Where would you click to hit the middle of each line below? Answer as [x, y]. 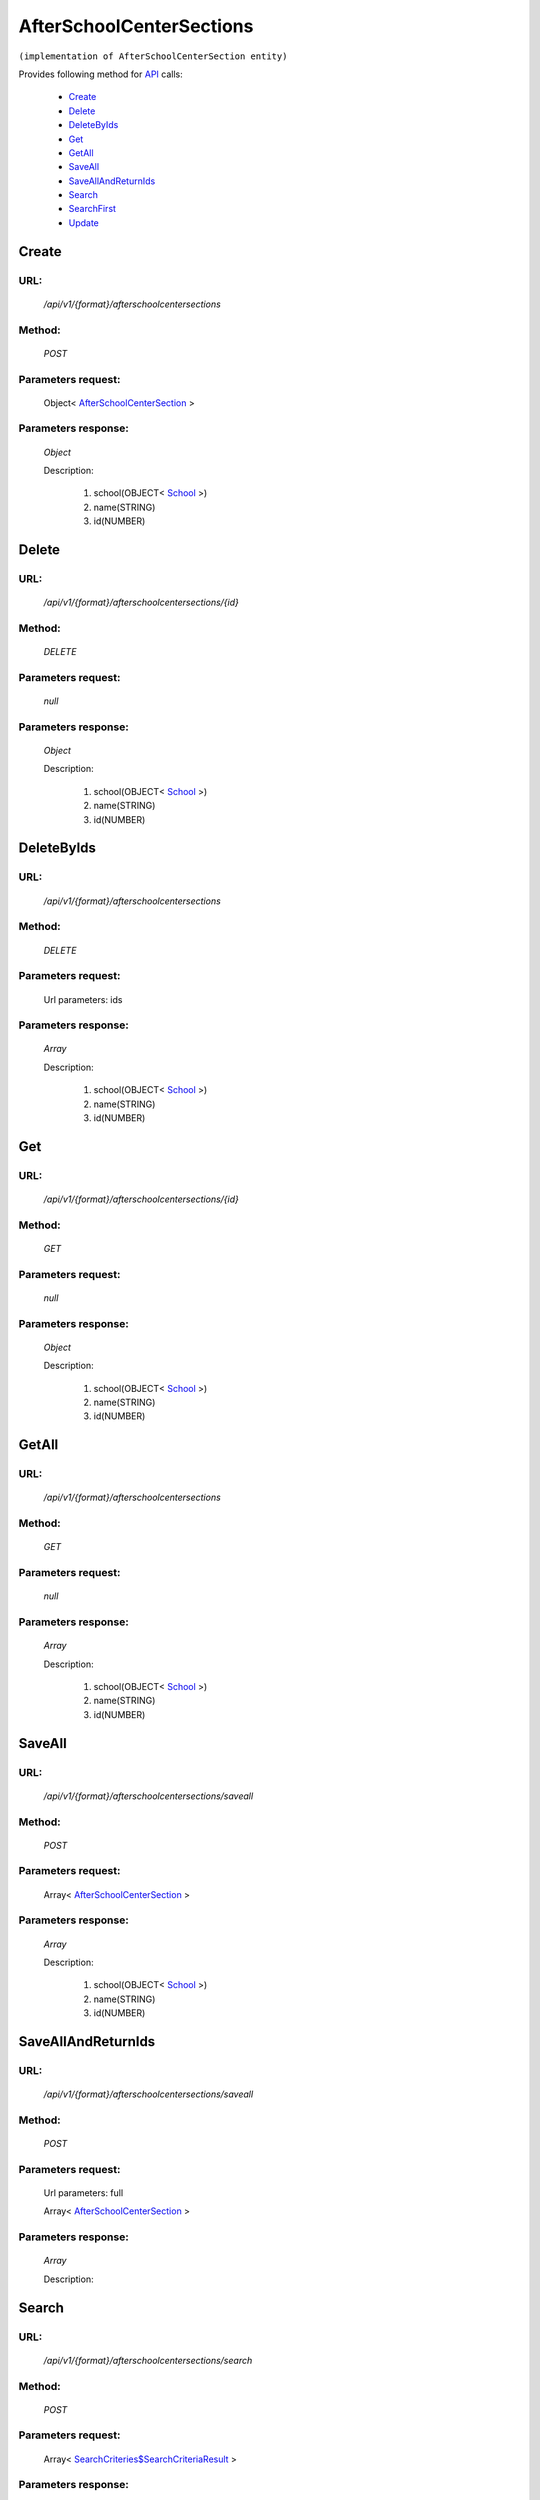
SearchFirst [92, 209]
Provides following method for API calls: [101, 74]
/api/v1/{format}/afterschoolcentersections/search [148, 2360]
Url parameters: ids [83, 999]
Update [84, 222]
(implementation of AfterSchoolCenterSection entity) [153, 56]
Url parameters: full [83, 2193]
